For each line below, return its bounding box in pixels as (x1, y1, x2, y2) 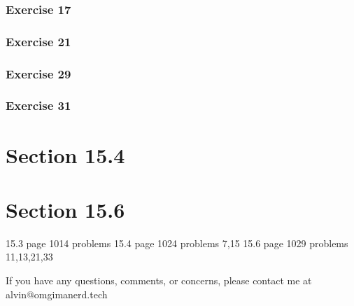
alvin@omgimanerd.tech (6, 286, 108, 301)
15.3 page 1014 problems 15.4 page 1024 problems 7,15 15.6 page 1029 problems (6, 235, 348, 250)
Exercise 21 (6, 32, 71, 50)
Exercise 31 (6, 97, 71, 114)
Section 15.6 (6, 195, 125, 223)
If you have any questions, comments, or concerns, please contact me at (6, 273, 312, 288)
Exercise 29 (6, 64, 71, 82)
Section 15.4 (6, 140, 125, 169)
